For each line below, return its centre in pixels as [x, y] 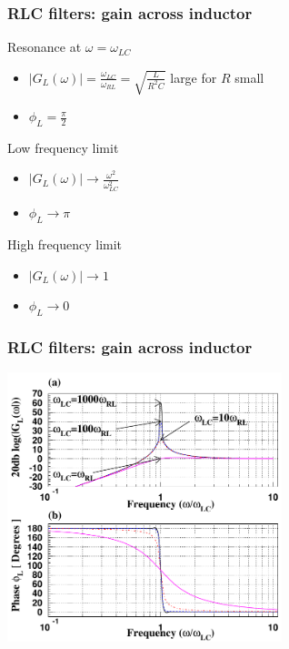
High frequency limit [65, 244]
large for [194, 77]
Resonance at [45, 47]
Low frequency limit [63, 147]
